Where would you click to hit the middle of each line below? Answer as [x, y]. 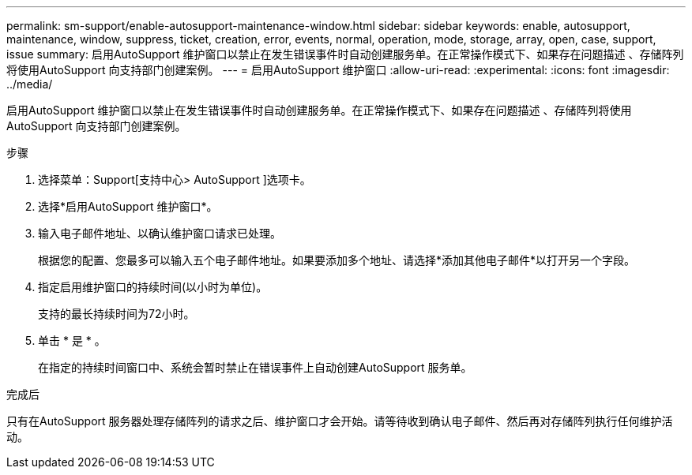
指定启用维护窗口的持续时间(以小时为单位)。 [153, 287]
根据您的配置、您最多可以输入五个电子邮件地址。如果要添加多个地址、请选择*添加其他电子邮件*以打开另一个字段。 [337, 260]
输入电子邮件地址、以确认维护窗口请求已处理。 [160, 233]
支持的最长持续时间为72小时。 [117, 314]
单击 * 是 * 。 [72, 340]
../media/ [30, 84]
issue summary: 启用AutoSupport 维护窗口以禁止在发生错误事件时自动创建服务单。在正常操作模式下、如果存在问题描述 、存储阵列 [345, 54]
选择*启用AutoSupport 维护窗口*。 [128, 206]
